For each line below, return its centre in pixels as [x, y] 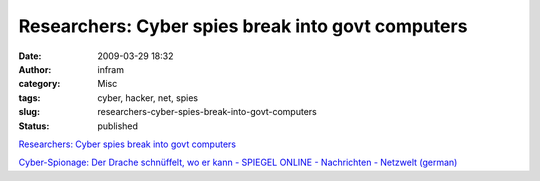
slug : [29, 112]
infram [111, 69]
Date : [30, 56]
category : [39, 84]
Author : [35, 69]
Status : [34, 126]
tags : [29, 97]
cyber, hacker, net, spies [148, 97]
